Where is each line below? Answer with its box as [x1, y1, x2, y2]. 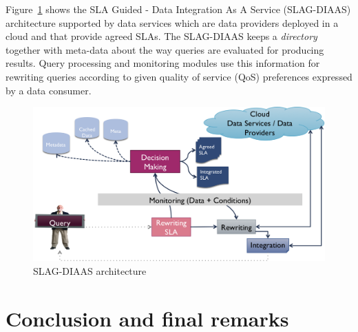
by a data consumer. [6, 83, 92, 97]
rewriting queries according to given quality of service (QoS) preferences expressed [6, 69, 352, 83]
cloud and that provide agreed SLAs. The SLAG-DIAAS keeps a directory [6, 29, 317, 43]
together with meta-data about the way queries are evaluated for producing [6, 42, 324, 56]
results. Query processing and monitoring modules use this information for [6, 56, 320, 70]
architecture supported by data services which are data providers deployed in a [6, 15, 339, 30]
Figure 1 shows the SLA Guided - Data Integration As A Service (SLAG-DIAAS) [6, 2, 351, 16]
